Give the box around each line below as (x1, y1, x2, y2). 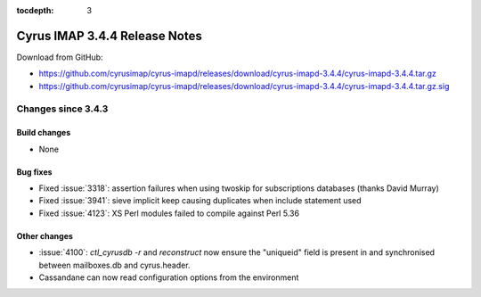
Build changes (16, 128, 71, 138)
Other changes (16, 230, 73, 241)
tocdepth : (16, 5, 54, 15)
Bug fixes (16, 166, 53, 177)
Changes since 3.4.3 (16, 103, 109, 115)
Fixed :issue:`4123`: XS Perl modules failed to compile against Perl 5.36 (38, 208, 300, 219)
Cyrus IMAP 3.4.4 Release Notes (16, 28, 202, 44)
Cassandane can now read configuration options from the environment (38, 272, 299, 283)
